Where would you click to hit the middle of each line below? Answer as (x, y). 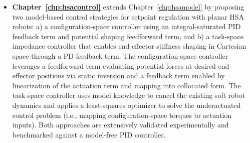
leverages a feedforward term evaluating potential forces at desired (114, 65)
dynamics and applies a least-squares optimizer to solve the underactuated (127, 105)
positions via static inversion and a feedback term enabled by (131, 76)
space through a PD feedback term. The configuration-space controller (120, 55)
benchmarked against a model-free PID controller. (89, 134)
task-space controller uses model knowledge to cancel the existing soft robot (129, 95)
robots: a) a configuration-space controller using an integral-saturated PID (127, 26)
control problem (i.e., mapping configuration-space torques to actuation (122, 115)
